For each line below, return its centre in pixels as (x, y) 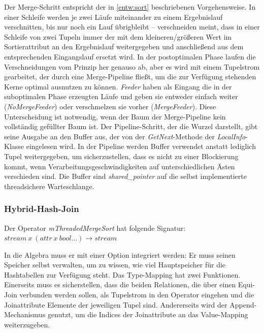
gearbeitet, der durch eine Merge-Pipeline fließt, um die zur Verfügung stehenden (130, 77)
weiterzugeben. (27, 324)
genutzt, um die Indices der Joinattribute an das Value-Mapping (148, 314)
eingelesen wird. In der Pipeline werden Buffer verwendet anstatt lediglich (141, 146)
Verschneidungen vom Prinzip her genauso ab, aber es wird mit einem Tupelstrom (132, 66)
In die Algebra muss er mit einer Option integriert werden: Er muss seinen (120, 254)
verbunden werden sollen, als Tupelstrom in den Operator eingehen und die (137, 295)
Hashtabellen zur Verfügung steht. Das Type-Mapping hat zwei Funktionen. (122, 274)
